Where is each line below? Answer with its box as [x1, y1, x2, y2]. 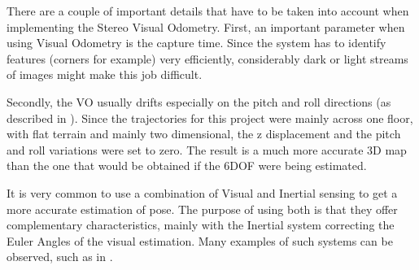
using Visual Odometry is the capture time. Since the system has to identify [7, 34, 386, 51]
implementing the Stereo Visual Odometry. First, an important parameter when [7, 18, 405, 35]
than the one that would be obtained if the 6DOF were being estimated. [7, 157, 367, 174]
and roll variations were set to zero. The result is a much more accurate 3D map [7, 141, 407, 158]
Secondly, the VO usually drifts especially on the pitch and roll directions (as [7, 93, 391, 110]
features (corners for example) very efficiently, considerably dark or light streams [7, 50, 408, 67]
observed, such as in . [7, 248, 113, 265]
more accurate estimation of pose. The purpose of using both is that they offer [7, 200, 398, 217]
